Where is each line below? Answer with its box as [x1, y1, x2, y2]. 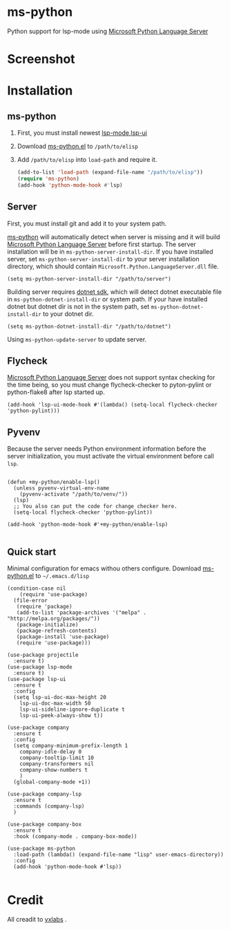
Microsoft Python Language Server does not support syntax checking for [7, 373, 215, 382]
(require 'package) [16, 603, 73, 610]
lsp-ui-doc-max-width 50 [19, 700, 91, 707]
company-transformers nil [19, 761, 95, 768]
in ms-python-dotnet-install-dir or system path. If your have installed [7, 295, 208, 303]
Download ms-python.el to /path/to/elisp [17, 142, 138, 151]
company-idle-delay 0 [19, 748, 82, 755]
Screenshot [7, 51, 75, 67]
